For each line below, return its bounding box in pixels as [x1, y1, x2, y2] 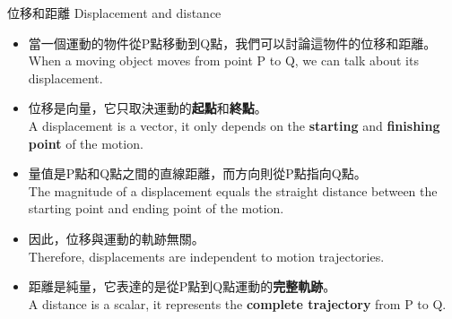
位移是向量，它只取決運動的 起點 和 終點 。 [28, 99, 267, 117]
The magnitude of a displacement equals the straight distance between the [28, 181, 438, 200]
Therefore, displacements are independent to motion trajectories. [28, 246, 385, 265]
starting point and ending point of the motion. [28, 199, 284, 218]
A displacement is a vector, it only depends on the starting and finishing [28, 116, 440, 134]
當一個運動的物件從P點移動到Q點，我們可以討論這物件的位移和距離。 [28, 33, 437, 52]
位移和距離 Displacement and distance [7, 4, 222, 22]
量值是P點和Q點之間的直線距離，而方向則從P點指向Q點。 [28, 164, 367, 183]
